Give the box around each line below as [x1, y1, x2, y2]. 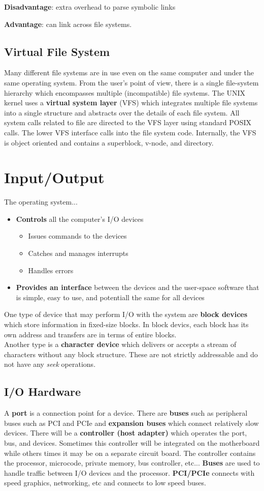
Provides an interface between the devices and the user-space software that [16, 282, 259, 293]
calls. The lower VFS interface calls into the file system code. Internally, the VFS [4, 127, 256, 137]
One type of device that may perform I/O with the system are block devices [4, 309, 248, 320]
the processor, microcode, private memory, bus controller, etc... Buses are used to [4, 457, 260, 468]
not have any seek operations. [4, 359, 96, 369]
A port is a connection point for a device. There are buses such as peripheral [4, 408, 248, 418]
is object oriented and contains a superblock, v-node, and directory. [4, 137, 214, 148]
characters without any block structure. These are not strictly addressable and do [4, 349, 258, 359]
